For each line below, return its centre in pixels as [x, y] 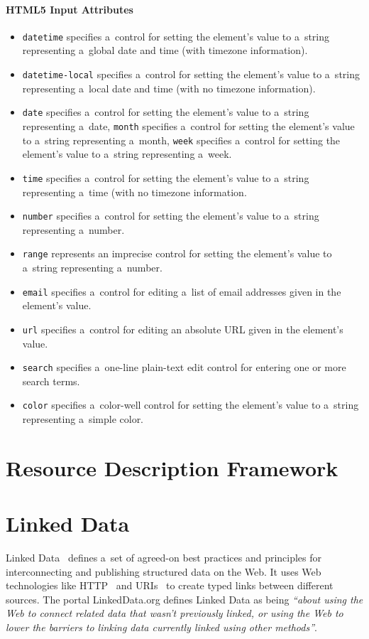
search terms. [51, 381]
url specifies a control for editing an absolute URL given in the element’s [183, 329]
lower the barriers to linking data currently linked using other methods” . [161, 627]
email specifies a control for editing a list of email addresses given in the [182, 291]
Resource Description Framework [172, 467]
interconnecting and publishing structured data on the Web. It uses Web [164, 571]
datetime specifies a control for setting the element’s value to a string [176, 36]
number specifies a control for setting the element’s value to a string [171, 216]
